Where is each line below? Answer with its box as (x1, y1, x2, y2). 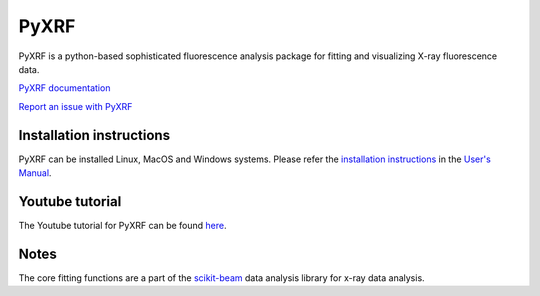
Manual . (18, 167, 52, 179)
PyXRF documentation (18, 82, 111, 94)
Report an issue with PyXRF (18, 100, 133, 112)
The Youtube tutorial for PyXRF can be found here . (18, 219, 227, 231)
